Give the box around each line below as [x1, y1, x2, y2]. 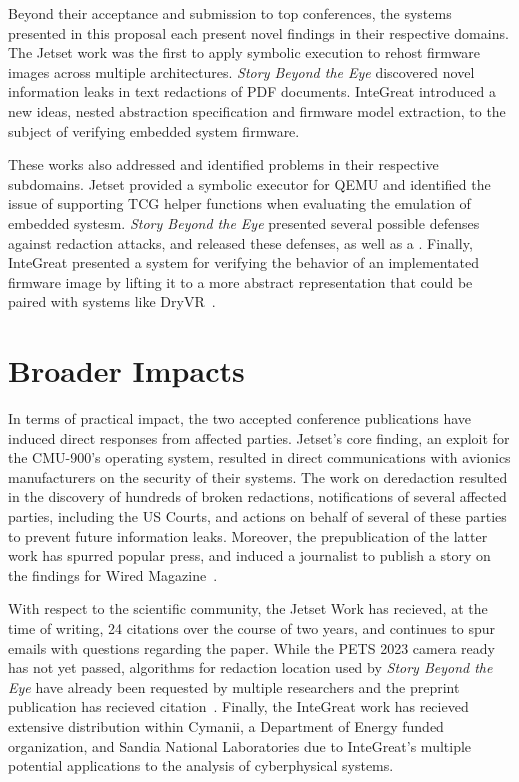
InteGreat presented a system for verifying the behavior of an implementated [8, 252, 480, 273]
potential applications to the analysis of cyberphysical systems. [8, 755, 394, 776]
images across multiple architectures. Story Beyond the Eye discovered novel [8, 61, 475, 82]
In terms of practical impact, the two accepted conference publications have [8, 408, 472, 429]
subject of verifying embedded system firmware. [8, 120, 300, 141]
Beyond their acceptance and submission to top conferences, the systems [8, 3, 452, 23]
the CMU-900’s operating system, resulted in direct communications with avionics [8, 447, 511, 468]
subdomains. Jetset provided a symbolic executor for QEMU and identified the [8, 173, 491, 194]
